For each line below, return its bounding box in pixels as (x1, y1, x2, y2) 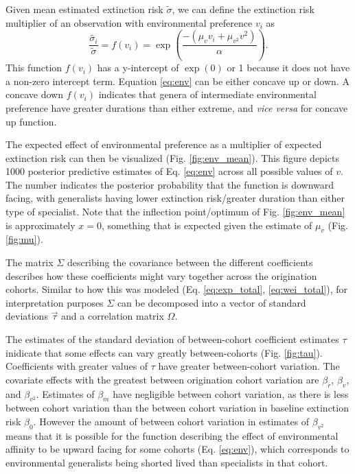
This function (5, 60, 62, 75)
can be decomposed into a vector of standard (117, 295, 306, 309)
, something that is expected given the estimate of (101, 217, 312, 232)
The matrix (5, 255, 54, 270)
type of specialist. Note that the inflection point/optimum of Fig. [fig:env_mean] (5, 204, 345, 219)
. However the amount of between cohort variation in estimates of (33, 414, 310, 428)
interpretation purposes (5, 295, 104, 309)
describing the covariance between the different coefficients (67, 255, 313, 270)
